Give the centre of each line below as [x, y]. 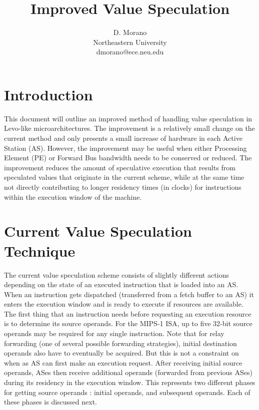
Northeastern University [130, 42]
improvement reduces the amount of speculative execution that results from [120, 167]
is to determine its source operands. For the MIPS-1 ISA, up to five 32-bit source [128, 323]
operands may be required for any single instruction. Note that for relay [114, 333]
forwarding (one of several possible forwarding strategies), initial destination [120, 343]
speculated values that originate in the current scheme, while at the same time [124, 177]
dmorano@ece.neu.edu [130, 52]
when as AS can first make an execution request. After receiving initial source [123, 362]
